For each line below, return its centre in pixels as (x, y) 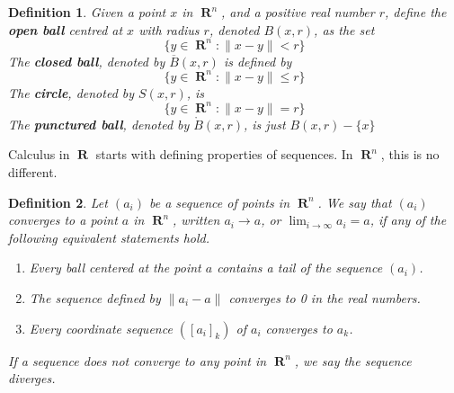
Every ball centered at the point (115, 268)
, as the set (344, 29)
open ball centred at (66, 29)
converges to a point (63, 220)
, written (196, 220)
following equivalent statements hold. (109, 237)
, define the (416, 12)
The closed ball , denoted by (87, 61)
